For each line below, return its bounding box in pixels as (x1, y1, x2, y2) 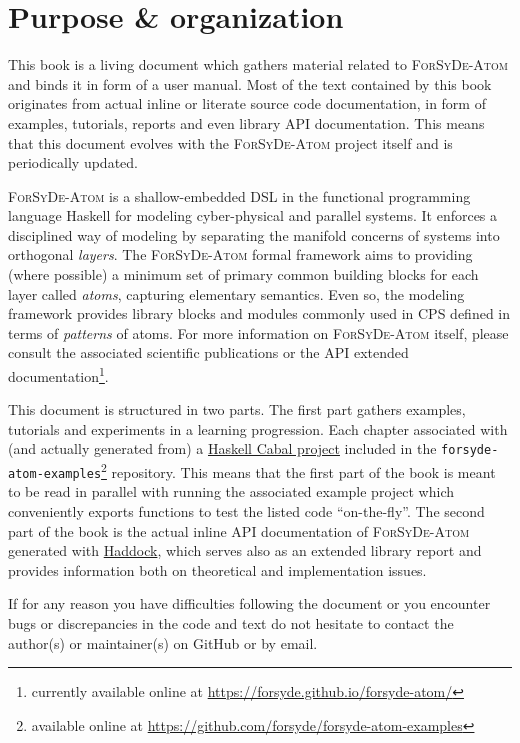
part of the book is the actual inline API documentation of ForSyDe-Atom (8, 520, 470, 541)
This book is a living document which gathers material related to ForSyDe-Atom (8, 54, 509, 75)
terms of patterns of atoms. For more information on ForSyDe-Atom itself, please (8, 322, 509, 343)
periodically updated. (8, 152, 138, 173)
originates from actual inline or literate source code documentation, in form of (8, 93, 486, 114)
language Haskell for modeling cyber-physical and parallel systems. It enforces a (8, 205, 498, 226)
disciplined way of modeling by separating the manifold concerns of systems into (8, 224, 500, 245)
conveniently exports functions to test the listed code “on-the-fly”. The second (8, 501, 485, 522)
